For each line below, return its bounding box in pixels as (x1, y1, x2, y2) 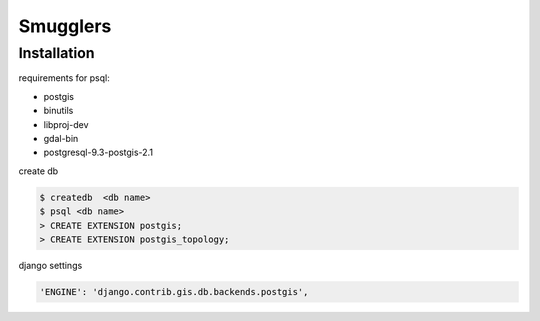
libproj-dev (43, 118, 89, 130)
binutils (43, 105, 74, 117)
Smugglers (18, 15, 112, 37)
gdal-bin (43, 132, 79, 144)
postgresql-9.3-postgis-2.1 (43, 146, 154, 159)
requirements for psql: (18, 72, 110, 84)
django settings (18, 259, 83, 271)
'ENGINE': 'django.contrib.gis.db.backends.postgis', (39, 286, 309, 297)
